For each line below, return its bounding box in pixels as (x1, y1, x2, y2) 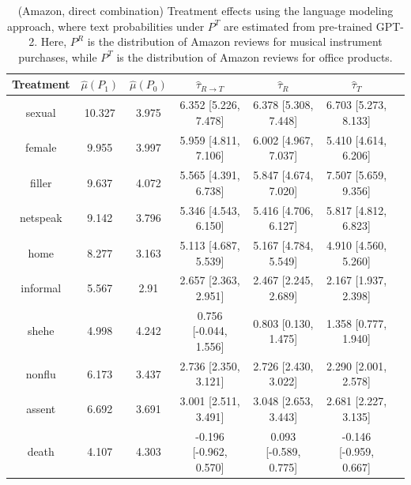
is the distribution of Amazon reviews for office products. (116, 48, 393, 65)
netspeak (19, 209, 62, 226)
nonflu (25, 365, 56, 382)
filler (30, 174, 52, 190)
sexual (25, 104, 56, 121)
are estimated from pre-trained (223, 17, 373, 34)
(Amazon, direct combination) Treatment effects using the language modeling (17, 2, 394, 18)
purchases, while (18, 48, 97, 65)
